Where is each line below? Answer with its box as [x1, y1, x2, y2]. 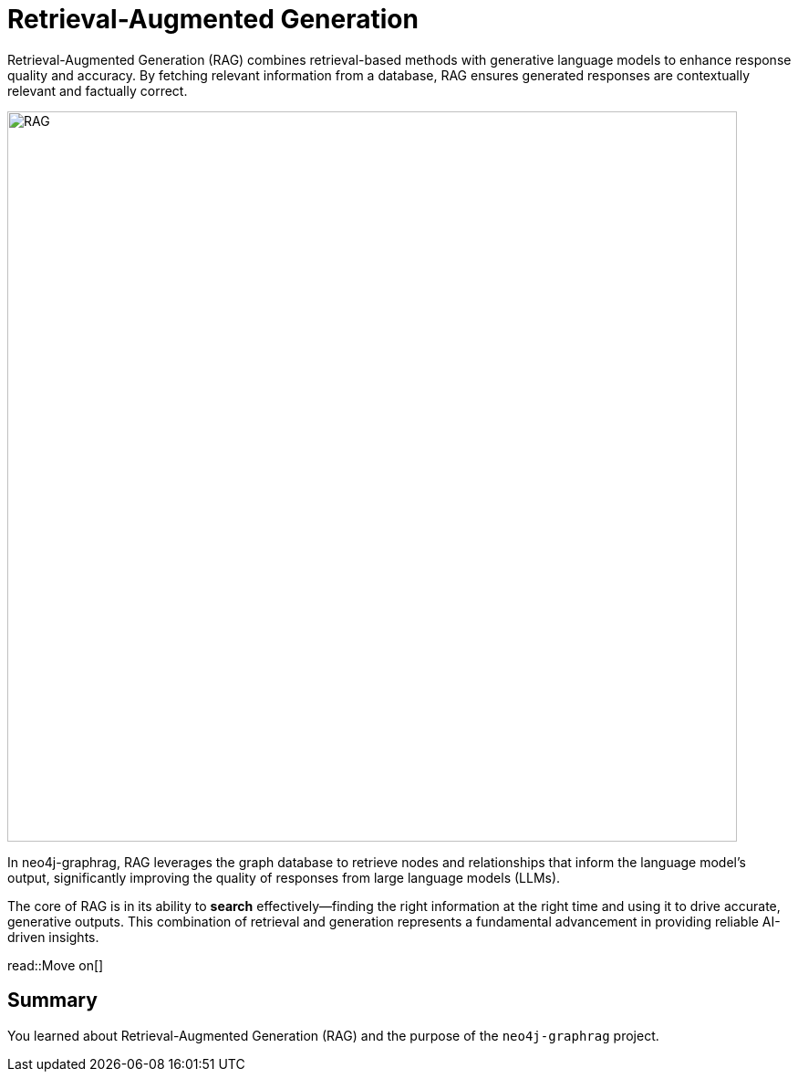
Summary [7, 989, 98, 1012]
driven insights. [7, 928, 99, 945]
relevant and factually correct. [7, 82, 188, 99]
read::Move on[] [7, 957, 104, 973]
